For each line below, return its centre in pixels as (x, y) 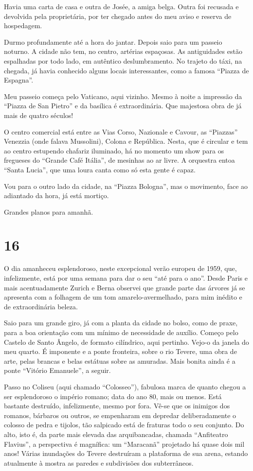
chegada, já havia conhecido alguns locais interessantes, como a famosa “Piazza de (126, 70)
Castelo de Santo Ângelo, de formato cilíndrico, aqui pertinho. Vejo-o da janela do (126, 342)
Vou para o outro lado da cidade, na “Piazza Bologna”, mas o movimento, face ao (126, 186)
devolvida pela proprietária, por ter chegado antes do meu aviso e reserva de (118, 16)
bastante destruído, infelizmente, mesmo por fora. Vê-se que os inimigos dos (117, 406)
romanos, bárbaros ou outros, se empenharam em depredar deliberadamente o (120, 415)
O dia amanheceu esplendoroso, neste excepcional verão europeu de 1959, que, (120, 268)
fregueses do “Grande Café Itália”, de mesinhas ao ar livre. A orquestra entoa (119, 160)
